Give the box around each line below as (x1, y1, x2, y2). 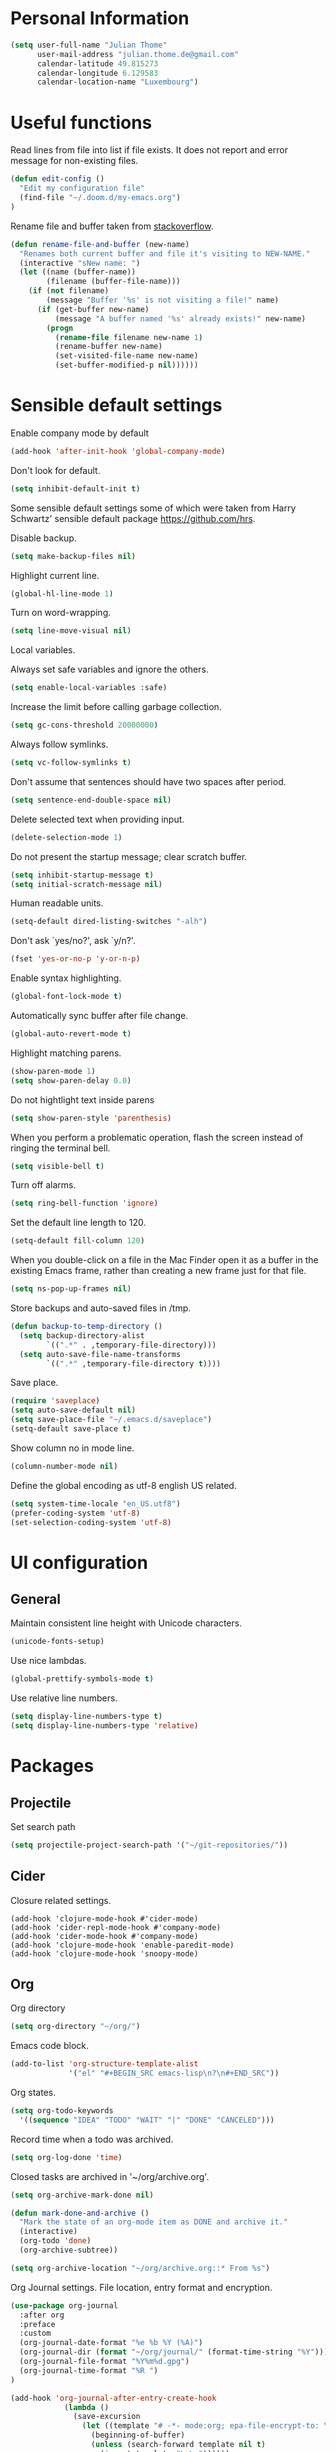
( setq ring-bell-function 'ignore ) (10, 1198, 159, 1209)
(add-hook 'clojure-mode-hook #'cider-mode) (10, 1913, 199, 1924)
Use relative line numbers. (10, 1692, 118, 1704)
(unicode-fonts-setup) (10, 1637, 105, 1647)
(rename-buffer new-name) (54, 342, 163, 352)
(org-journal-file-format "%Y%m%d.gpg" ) (19, 2357, 190, 2367)
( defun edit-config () (10, 174, 105, 184)
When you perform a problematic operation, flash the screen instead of (10, 1131, 304, 1143)
